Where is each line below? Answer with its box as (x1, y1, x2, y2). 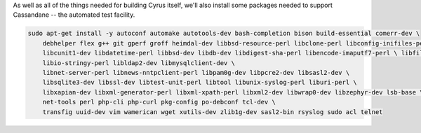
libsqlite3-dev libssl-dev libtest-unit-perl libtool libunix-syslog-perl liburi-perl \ (42, 78, 357, 87)
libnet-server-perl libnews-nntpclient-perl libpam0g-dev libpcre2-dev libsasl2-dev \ (42, 69, 350, 76)
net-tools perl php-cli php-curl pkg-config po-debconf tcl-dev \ (42, 98, 276, 106)
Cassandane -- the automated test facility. (13, 10, 135, 19)
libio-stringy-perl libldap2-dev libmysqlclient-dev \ (42, 59, 235, 66)
